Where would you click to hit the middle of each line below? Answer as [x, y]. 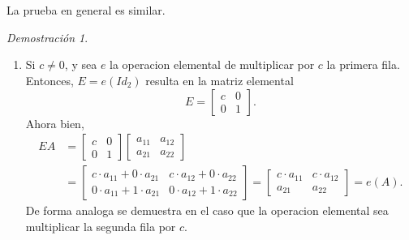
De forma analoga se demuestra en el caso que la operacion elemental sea [207, 210]
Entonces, [50, 80]
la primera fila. [363, 64]
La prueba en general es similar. [86, 10]
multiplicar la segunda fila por [101, 226]
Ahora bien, [55, 123]
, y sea [81, 64]
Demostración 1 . [47, 37]
